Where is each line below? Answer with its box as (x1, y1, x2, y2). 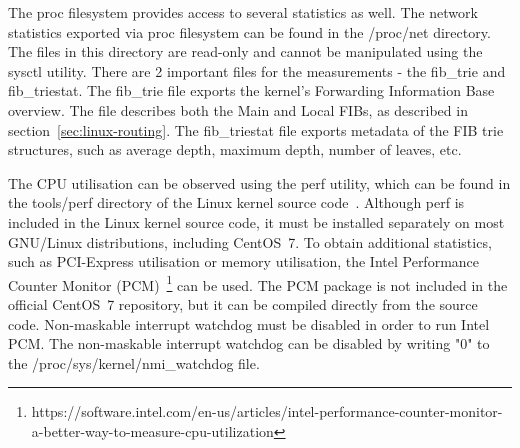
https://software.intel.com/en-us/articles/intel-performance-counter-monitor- (31, 401, 503, 422)
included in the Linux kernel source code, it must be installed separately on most (8, 211, 505, 232)
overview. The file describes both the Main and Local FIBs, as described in (8, 99, 468, 120)
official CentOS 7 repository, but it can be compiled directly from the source (8, 293, 478, 314)
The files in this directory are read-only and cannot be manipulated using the (8, 41, 483, 62)
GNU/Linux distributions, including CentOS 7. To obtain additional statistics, (8, 231, 492, 252)
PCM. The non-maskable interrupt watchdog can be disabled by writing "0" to (8, 333, 490, 354)
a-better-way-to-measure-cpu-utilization (31, 420, 274, 441)
